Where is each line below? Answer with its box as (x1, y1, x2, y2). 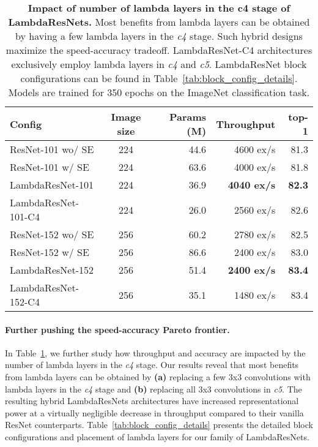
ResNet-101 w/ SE (10, 160, 89, 174)
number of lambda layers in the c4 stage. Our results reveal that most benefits (5, 358, 299, 371)
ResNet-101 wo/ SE (10, 142, 94, 156)
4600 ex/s (234, 142, 276, 156)
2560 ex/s (234, 202, 276, 217)
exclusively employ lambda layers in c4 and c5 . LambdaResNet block (11, 57, 307, 71)
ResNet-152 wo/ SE (10, 227, 94, 241)
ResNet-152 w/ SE (10, 245, 89, 259)
